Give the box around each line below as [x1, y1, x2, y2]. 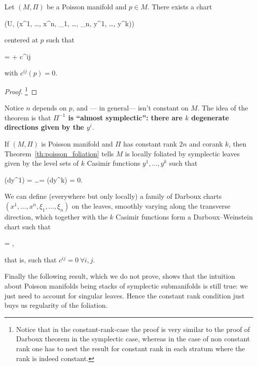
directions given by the [4, 122, 84, 132]
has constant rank [123, 139, 177, 148]
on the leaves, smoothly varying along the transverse [72, 200, 231, 211]
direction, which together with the [4, 211, 108, 221]
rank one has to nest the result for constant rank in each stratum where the [16, 343, 245, 353]
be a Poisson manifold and [46, 1, 127, 11]
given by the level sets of [4, 158, 79, 168]
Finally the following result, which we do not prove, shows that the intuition [4, 271, 235, 281]
